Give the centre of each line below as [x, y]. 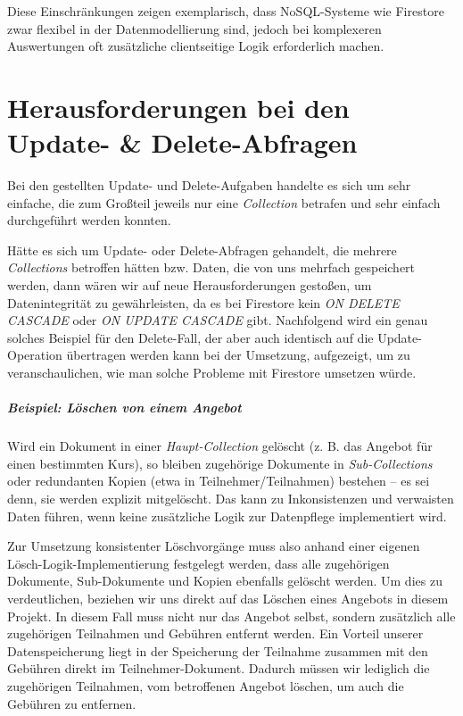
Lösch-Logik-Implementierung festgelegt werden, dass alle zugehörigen [198, 563]
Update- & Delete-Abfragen [182, 142]
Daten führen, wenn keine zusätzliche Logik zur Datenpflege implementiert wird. [227, 516]
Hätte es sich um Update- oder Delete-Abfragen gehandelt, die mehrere [202, 250]
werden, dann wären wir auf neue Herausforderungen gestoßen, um [190, 285]
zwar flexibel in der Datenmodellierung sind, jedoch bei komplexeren [194, 28]
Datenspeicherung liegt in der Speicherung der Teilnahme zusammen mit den [218, 650]
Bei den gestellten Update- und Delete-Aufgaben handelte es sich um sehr [209, 185]
